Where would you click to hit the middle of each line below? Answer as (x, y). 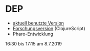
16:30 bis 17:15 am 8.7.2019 (34, 43)
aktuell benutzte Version (38, 23)
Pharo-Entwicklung (33, 34)
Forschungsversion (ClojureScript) (49, 28)
